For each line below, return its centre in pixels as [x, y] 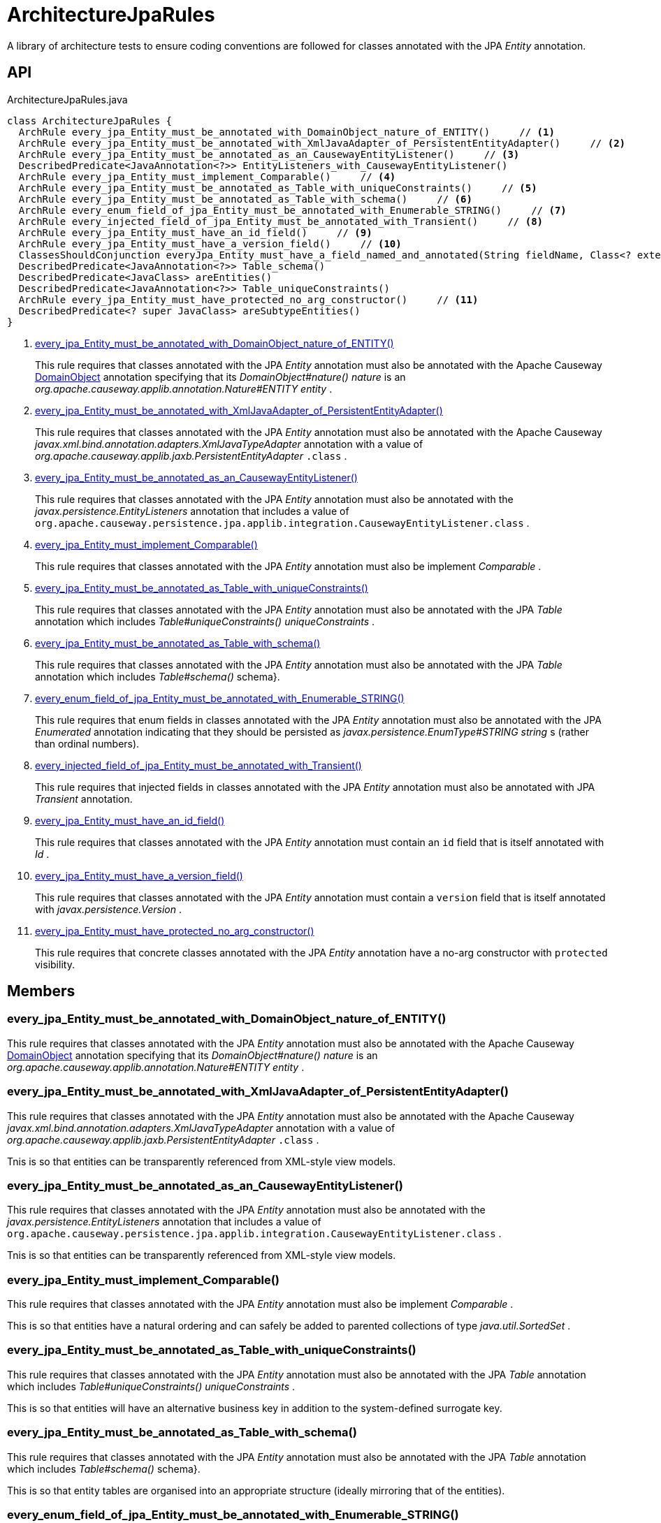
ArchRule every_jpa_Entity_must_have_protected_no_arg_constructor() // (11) [248, 299]
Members [41, 991]
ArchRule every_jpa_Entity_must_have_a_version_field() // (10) [210, 243]
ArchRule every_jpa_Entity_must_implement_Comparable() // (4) [207, 176]
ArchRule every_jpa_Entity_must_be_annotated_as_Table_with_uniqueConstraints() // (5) [278, 188]
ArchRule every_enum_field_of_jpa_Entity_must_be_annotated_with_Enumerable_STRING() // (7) [292, 210]
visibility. [55, 964]
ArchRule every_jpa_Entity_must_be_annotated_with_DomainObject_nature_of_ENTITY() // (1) [286, 132]
